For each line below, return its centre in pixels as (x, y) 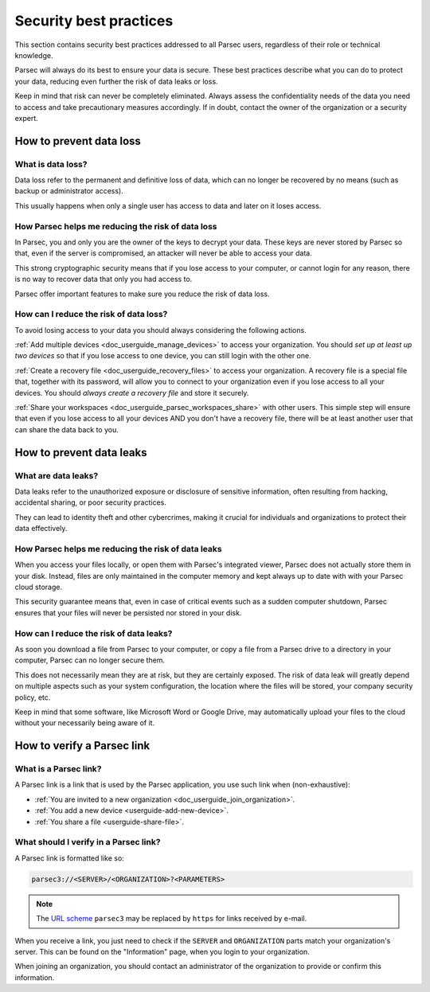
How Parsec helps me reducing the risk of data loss (116, 226)
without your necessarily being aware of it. (85, 723)
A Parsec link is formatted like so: (70, 858)
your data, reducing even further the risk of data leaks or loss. (116, 81)
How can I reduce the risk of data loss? (91, 314)
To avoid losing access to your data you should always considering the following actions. (160, 330)
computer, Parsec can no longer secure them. (90, 660)
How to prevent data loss (78, 141)
